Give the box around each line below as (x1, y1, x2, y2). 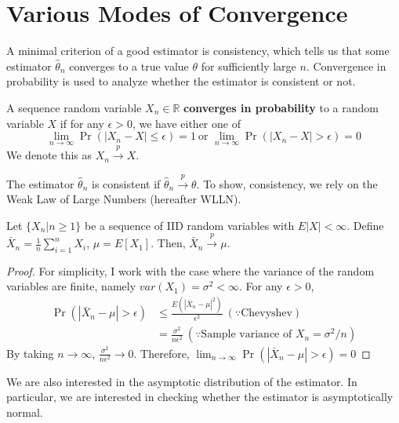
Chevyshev (241, 308, 292, 319)
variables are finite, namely (6, 278, 136, 294)
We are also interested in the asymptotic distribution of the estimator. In (6, 373, 357, 389)
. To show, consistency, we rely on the (196, 175, 378, 191)
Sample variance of (201, 329, 292, 341)
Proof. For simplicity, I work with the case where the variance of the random (6, 262, 375, 279)
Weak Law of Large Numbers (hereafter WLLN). (6, 191, 241, 207)
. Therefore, (133, 345, 190, 361)
